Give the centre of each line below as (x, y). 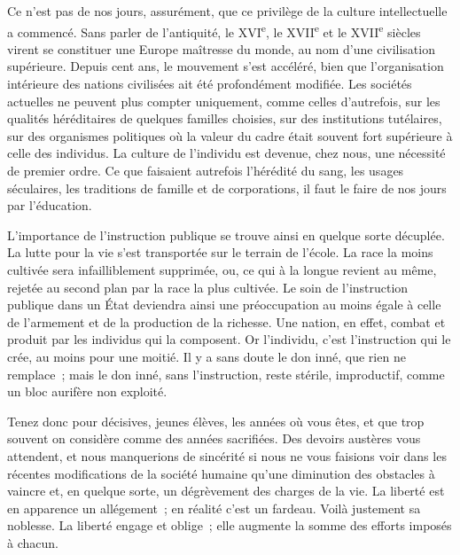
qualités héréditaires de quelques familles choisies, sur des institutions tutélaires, (225, 118)
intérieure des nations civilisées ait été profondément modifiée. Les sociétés (210, 84)
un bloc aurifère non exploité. (87, 391)
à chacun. (33, 542)
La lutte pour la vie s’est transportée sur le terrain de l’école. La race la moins (220, 252)
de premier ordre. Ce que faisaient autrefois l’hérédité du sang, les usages (206, 170)
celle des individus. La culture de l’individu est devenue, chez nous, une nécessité (226, 153)
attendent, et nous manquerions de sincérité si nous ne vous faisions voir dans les (227, 455)
